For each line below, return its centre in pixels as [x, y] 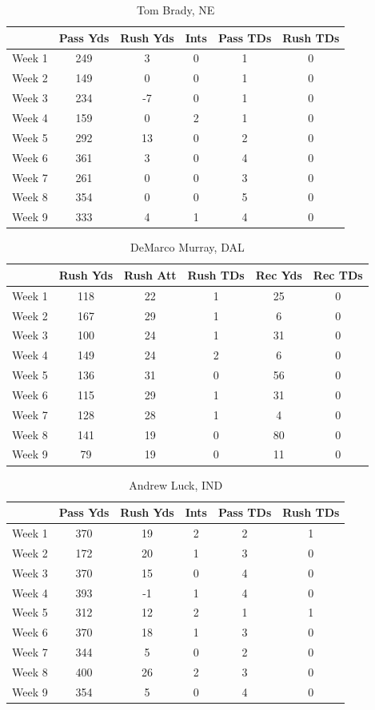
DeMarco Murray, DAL [187, 247]
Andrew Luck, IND [176, 484]
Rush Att [150, 274]
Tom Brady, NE [176, 10]
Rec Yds [279, 274]
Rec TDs [338, 274]
